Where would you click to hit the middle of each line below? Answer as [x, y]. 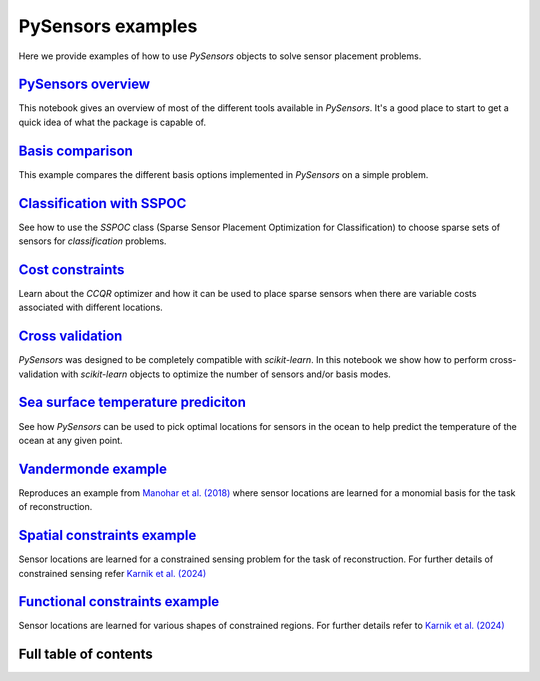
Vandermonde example [93, 468]
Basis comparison [76, 150]
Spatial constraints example [107, 535]
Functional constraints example [119, 601]
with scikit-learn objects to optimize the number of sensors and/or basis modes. [226, 374]
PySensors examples [108, 26]
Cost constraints [71, 269]
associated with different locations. [91, 307]
